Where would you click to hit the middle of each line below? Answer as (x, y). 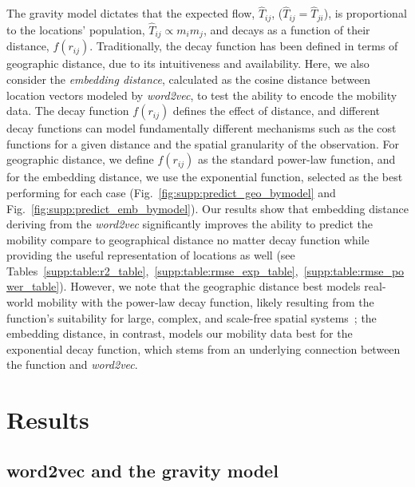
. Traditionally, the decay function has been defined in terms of (244, 46)
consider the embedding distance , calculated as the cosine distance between (189, 79)
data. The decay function (68, 111)
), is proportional (365, 13)
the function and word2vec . (72, 364)
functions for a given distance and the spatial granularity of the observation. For (203, 143)
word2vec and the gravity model (142, 470)
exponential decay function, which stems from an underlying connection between (204, 348)
